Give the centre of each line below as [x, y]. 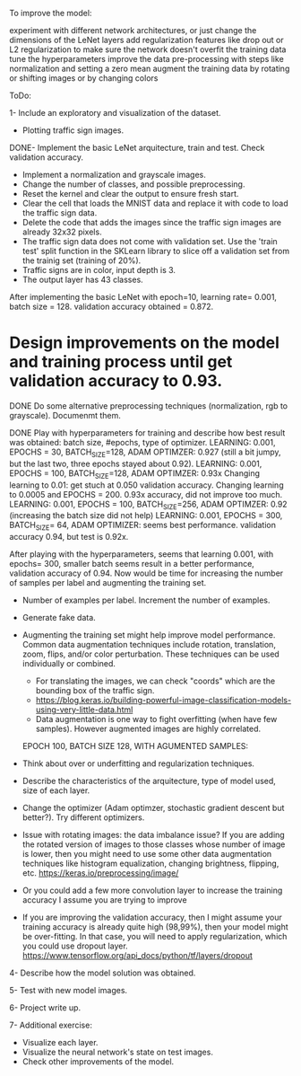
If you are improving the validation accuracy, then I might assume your [152, 917]
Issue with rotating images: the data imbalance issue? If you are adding [153, 835]
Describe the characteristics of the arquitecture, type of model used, [149, 781]
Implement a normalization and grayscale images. [114, 175]
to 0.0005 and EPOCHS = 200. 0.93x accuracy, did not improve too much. [146, 494]
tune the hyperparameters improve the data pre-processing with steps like [146, 59]
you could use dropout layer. [75, 946]
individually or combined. [69, 664]
